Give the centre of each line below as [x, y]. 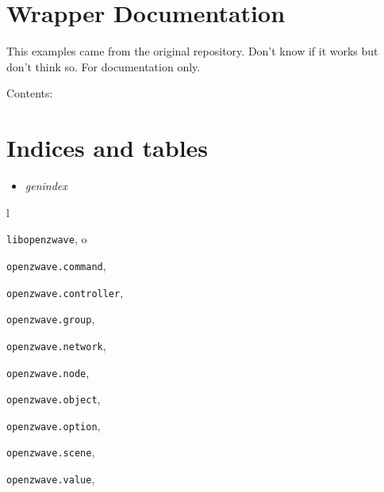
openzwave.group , [51, 319]
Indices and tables [108, 148]
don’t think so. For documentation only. [104, 66]
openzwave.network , [56, 345]
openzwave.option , [54, 425]
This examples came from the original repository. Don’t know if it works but [192, 51]
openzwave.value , [51, 479]
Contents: [30, 93]
